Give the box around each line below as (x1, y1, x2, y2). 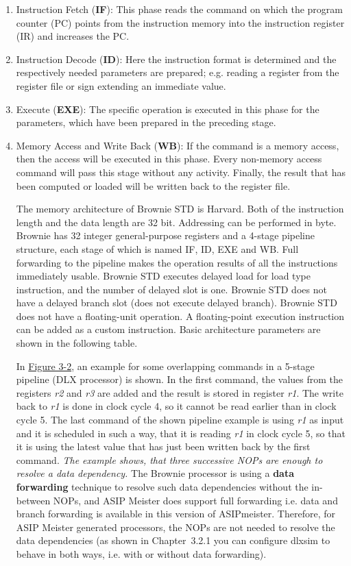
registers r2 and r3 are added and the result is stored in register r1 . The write (16, 385, 343, 399)
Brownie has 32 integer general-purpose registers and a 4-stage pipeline (16, 228, 315, 243)
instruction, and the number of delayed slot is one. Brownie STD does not (16, 282, 327, 296)
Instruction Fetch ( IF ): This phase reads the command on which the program (16, 2, 343, 16)
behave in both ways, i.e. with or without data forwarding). (16, 546, 267, 561)
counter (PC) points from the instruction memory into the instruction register (16, 15, 345, 29)
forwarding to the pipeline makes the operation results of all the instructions (16, 255, 338, 269)
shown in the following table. (16, 336, 138, 350)
